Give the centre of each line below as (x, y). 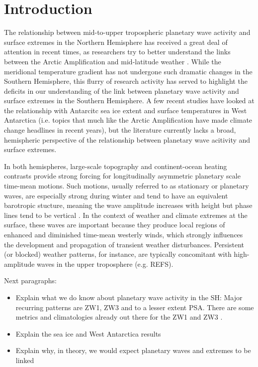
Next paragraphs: (30, 280)
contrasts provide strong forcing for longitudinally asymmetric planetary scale (122, 176)
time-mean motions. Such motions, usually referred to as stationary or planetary (127, 186)
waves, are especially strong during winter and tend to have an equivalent (116, 195)
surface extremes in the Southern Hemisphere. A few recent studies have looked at (129, 100)
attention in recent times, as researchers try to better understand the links (117, 52)
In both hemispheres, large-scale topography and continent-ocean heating (116, 166)
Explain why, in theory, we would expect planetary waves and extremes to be (133, 350)
